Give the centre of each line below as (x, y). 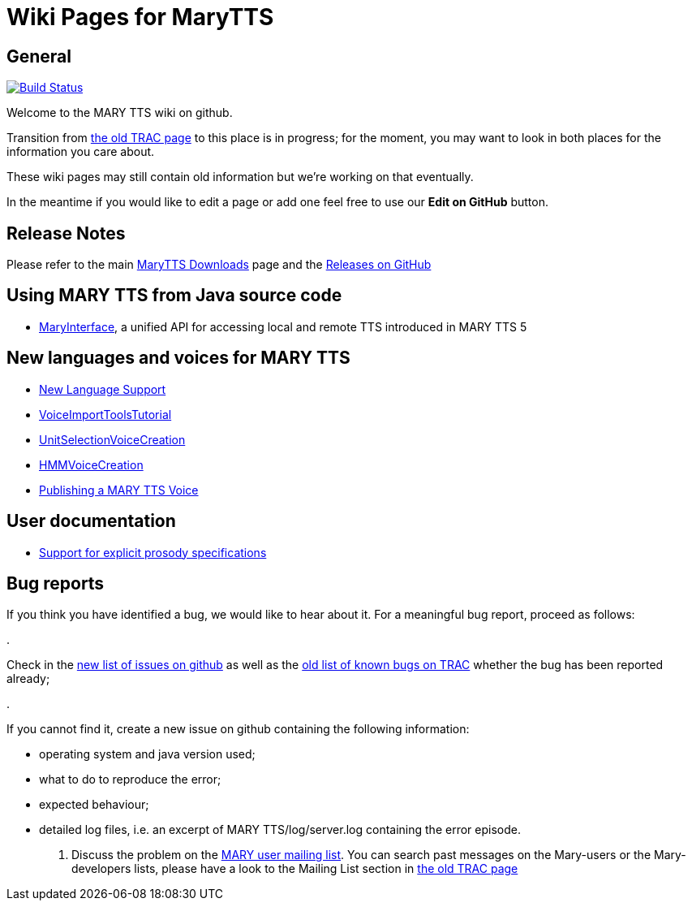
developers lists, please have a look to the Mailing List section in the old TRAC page (295, 869)
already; (28, 679)
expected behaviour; (94, 805)
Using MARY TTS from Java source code (174, 296)
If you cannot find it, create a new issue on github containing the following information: (238, 729)
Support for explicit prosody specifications (153, 552)
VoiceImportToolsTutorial (105, 414)
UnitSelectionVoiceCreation (112, 439)
